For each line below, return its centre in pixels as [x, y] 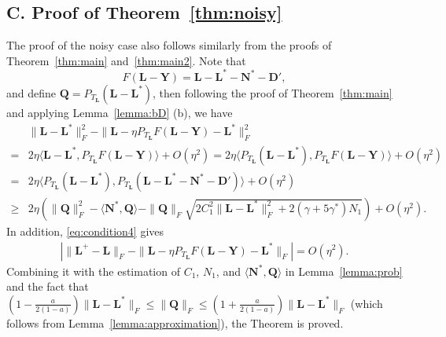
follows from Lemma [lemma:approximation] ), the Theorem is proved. [175, 322]
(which [367, 303]
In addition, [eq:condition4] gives [85, 231]
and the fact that [48, 286]
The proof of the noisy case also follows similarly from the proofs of [169, 45]
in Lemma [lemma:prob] [344, 271]
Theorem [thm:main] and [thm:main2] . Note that [126, 60]
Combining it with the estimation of [93, 271]
